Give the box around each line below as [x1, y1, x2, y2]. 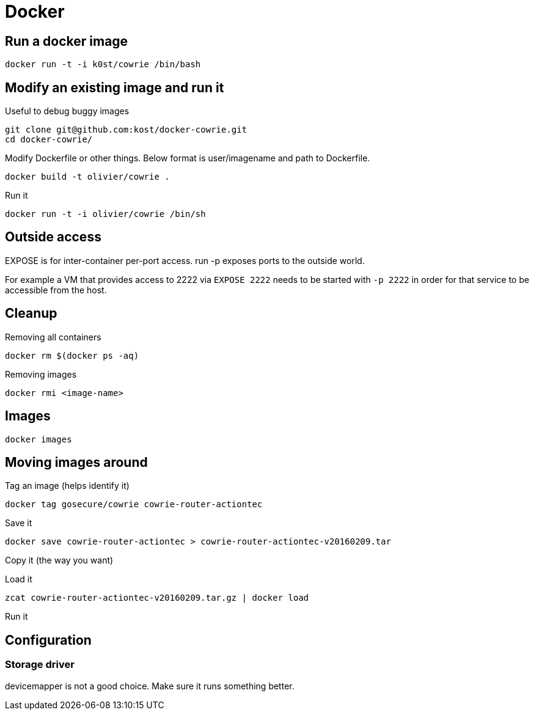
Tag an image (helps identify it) [5, 480, 130, 491]
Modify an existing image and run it [5, 79, 224, 95]
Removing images [5, 369, 77, 380]
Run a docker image [5, 33, 128, 49]
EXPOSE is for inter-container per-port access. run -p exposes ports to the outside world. [5, 255, 365, 266]
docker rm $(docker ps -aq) [5, 350, 139, 361]
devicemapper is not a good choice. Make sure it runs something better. [5, 680, 294, 691]
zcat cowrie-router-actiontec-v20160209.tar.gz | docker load [5, 593, 309, 603]
